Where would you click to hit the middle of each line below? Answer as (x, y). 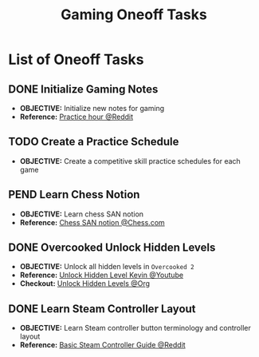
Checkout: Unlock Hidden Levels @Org (84, 284)
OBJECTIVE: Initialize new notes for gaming (92, 108)
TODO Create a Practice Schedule (94, 142)
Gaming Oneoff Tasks (134, 15)
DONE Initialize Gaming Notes (83, 89)
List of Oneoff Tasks (77, 59)
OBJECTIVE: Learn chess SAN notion (82, 214)
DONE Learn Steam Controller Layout (102, 309)
